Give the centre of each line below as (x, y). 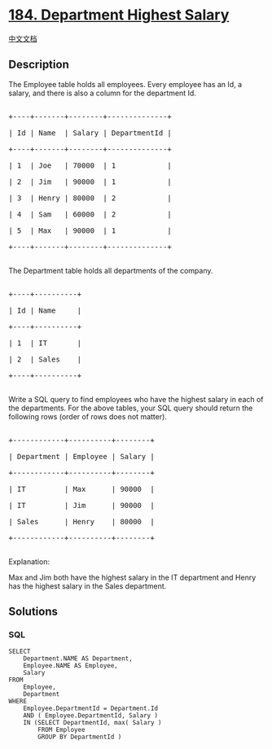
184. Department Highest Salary (119, 15)
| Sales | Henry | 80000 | (81, 521)
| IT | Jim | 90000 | (81, 505)
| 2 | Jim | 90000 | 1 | (90, 182)
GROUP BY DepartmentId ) (80, 737)
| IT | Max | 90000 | (81, 489)
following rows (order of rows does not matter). (88, 416)
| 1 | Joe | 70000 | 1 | (90, 165)
